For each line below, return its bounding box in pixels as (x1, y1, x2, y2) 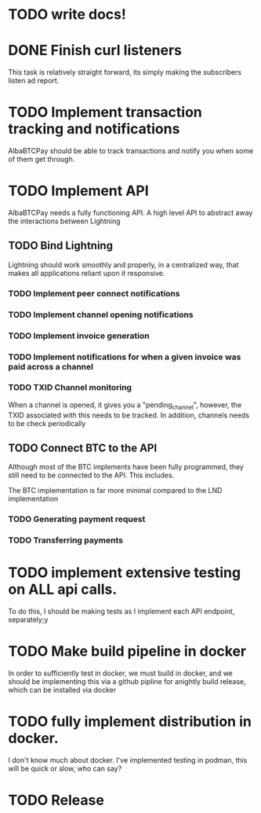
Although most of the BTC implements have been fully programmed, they (8, 462, 245, 472)
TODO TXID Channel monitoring (8, 382, 132, 393)
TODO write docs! (8, 6, 127, 24)
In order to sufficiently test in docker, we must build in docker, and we (8, 668, 234, 678)
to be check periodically (8, 418, 86, 428)
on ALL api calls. (8, 580, 118, 598)
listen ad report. (8, 76, 60, 86)
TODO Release (8, 792, 104, 809)
